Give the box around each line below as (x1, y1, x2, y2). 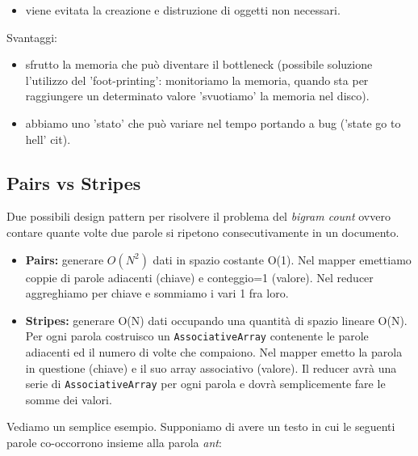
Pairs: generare (25, 251, 104, 268)
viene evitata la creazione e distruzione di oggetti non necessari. (25, 2, 341, 18)
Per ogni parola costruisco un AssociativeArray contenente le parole (25, 327, 369, 344)
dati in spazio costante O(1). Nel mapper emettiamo (153, 251, 412, 268)
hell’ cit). (25, 130, 71, 147)
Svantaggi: (6, 28, 58, 45)
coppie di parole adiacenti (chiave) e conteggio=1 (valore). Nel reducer (25, 268, 374, 285)
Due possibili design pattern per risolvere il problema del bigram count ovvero (6, 208, 391, 225)
